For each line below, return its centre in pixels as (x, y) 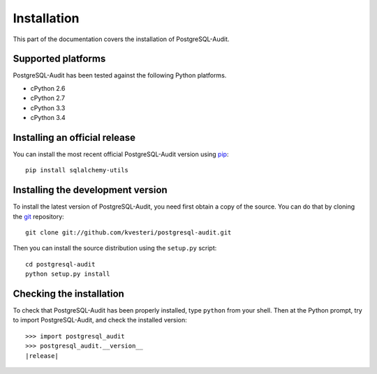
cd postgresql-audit (60, 264)
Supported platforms (59, 59)
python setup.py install (68, 274)
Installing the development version (90, 190)
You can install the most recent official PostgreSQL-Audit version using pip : (121, 154)
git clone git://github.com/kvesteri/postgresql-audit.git (128, 233)
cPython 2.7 (48, 98)
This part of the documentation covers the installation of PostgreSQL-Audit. (121, 39)
